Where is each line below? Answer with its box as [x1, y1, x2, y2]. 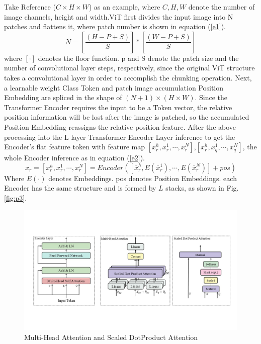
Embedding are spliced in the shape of [4, 92, 122, 103]
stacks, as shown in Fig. [165, 183, 239, 193]
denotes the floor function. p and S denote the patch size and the [38, 52, 239, 63]
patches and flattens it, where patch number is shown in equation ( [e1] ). [4, 21, 226, 32]
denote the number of [188, 2, 255, 12]
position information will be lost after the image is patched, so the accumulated [4, 112, 249, 122]
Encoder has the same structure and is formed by [4, 183, 156, 193]
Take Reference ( [4, 2, 56, 12]
